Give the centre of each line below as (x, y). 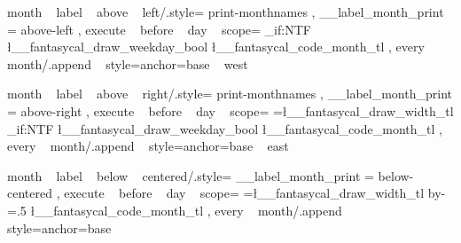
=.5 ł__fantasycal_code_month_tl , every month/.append (175, 210)
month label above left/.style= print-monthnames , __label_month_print (226, 12)
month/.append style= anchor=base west (128, 63)
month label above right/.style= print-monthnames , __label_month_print (230, 94)
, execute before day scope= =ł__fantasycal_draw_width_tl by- (251, 193)
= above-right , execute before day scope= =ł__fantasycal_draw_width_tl (230, 110)
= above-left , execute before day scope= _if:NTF (159, 29)
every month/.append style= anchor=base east (148, 146)
